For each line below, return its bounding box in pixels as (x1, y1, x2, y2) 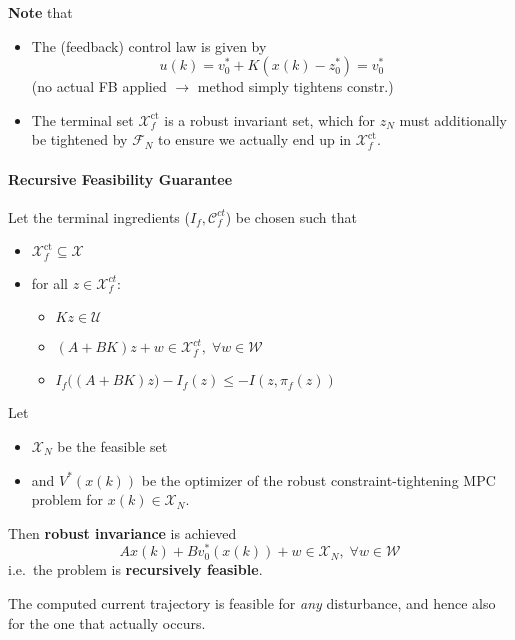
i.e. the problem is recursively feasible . (8, 559, 263, 580)
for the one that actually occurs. (8, 612, 206, 633)
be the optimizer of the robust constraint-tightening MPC (141, 469, 496, 490)
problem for (31, 489, 104, 510)
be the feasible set (57, 436, 168, 456)
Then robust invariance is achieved (8, 522, 237, 543)
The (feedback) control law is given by (31, 35, 267, 56)
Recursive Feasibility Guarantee (8, 168, 233, 189)
